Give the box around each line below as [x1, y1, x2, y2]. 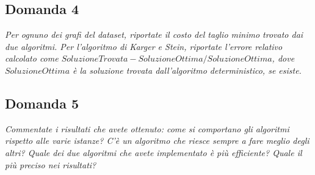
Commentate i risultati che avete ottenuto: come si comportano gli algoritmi [5, 122, 289, 135]
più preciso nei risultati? [5, 158, 96, 171]
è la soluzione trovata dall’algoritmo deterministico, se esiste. [73, 63, 302, 76]
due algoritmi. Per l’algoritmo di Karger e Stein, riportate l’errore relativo [5, 40, 283, 52]
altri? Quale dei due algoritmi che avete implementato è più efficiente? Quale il [5, 146, 302, 159]
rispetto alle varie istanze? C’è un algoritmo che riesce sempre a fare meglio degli [5, 134, 310, 147]
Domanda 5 [5, 93, 79, 112]
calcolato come [5, 52, 59, 65]
